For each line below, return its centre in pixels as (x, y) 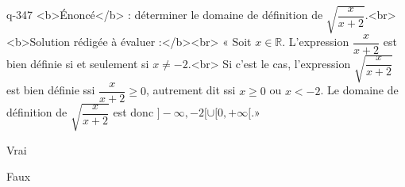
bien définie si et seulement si (78, 63)
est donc (133, 112)
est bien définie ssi (51, 90)
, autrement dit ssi (191, 90)
